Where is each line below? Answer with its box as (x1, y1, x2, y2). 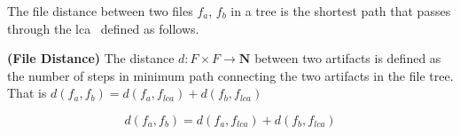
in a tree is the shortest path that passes (230, 2, 451, 20)
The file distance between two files (7, 2, 193, 20)
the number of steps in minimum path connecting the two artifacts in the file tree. (7, 66, 454, 84)
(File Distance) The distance (7, 49, 175, 67)
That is (7, 83, 47, 102)
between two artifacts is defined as (254, 49, 441, 67)
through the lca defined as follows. (7, 19, 199, 37)
